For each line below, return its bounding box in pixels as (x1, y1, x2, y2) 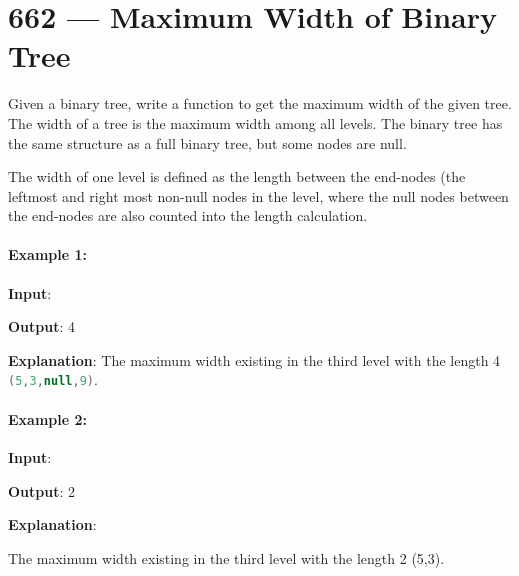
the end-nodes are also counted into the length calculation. (8, 205, 368, 226)
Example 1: (8, 244, 87, 265)
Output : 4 (8, 316, 76, 337)
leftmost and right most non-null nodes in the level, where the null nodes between (8, 185, 509, 206)
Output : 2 (8, 480, 76, 501)
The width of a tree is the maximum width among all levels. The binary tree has (8, 112, 503, 133)
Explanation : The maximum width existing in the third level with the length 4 (8, 349, 501, 370)
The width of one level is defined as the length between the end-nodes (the (8, 166, 466, 187)
